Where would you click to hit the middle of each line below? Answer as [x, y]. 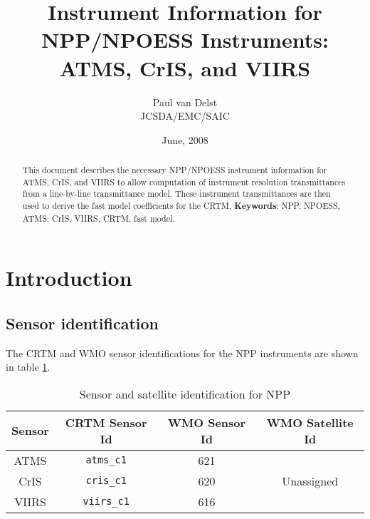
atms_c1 [106, 460]
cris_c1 [106, 481]
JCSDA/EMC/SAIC [185, 116]
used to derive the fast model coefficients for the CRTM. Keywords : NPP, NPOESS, [181, 206]
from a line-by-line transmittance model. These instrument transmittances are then [176, 194]
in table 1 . [28, 367]
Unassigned [310, 481]
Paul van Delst [185, 102]
